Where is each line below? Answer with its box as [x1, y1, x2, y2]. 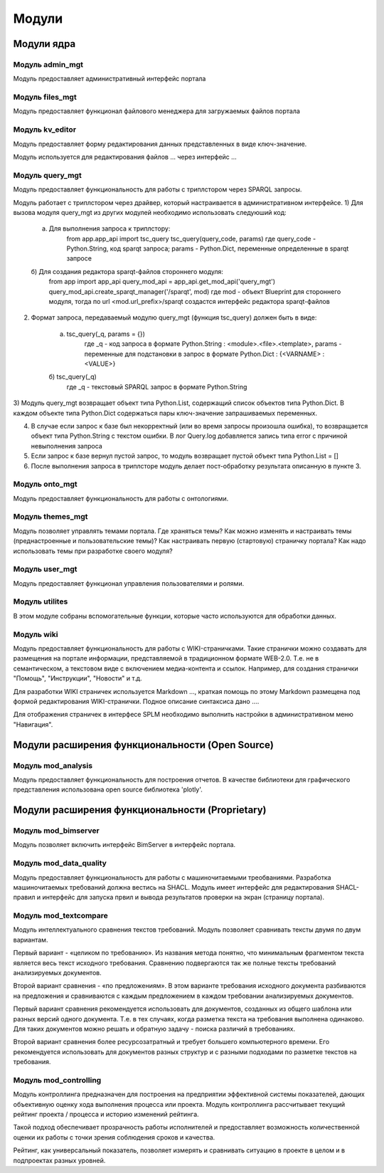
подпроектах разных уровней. [13, 1156, 106, 1164]
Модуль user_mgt [13, 564, 78, 574]
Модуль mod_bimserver [13, 826, 100, 836]
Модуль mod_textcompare [13, 911, 108, 921]
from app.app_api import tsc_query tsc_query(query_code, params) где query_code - [66, 234, 316, 243]
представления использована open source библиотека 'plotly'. [13, 785, 203, 794]
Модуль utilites [13, 596, 68, 606]
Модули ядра [13, 38, 76, 50]
